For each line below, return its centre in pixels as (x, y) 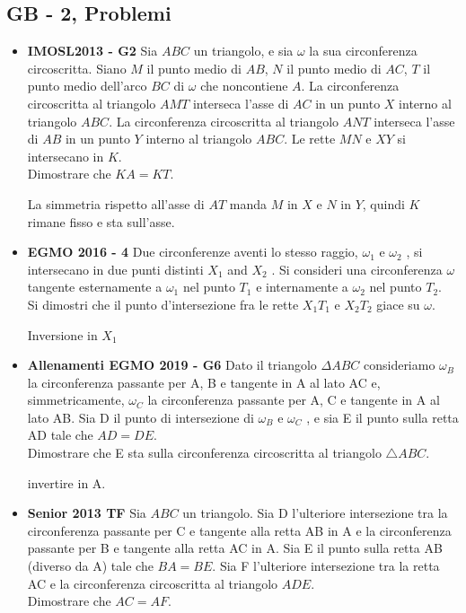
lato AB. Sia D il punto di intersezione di (141, 417)
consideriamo (399, 365)
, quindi (383, 203)
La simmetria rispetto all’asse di (116, 203)
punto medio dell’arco (87, 86)
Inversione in (62, 334)
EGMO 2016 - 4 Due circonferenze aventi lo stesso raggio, (193, 252)
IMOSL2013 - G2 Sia (92, 51)
